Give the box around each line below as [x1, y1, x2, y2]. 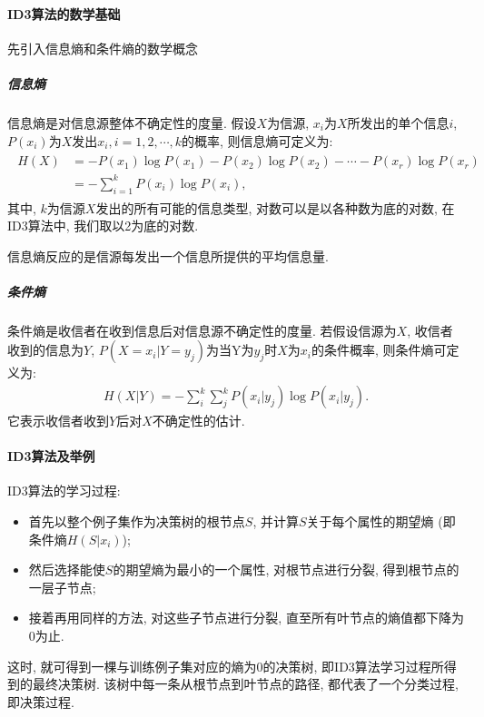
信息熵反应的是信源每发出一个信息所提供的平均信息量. [7, 246, 329, 265]
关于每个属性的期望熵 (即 [306, 512, 456, 531]
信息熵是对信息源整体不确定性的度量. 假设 [7, 113, 257, 132]
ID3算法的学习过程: [7, 481, 121, 500]
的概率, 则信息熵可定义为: [182, 131, 333, 150]
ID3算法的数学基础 [7, 4, 121, 23]
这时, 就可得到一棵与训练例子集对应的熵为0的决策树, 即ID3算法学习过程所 [7, 656, 444, 675]
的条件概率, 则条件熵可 [311, 340, 447, 359]
